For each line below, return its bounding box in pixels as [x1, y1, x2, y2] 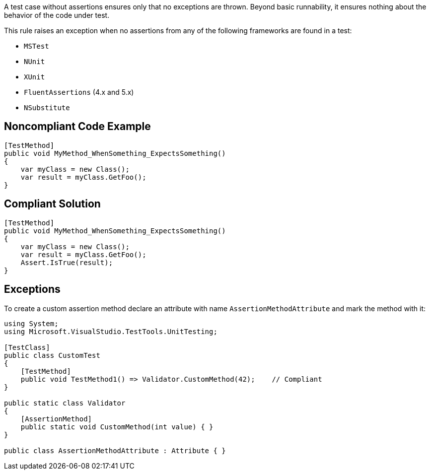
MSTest [24, 42, 49, 50]
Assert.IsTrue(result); [20, 258, 113, 267]
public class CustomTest [4, 351, 100, 359]
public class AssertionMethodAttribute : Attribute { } [4, 446, 226, 455]
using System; [4, 319, 59, 328]
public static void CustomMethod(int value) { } [20, 422, 214, 431]
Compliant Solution [4, 198, 101, 210]
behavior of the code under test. [4, 11, 110, 19]
